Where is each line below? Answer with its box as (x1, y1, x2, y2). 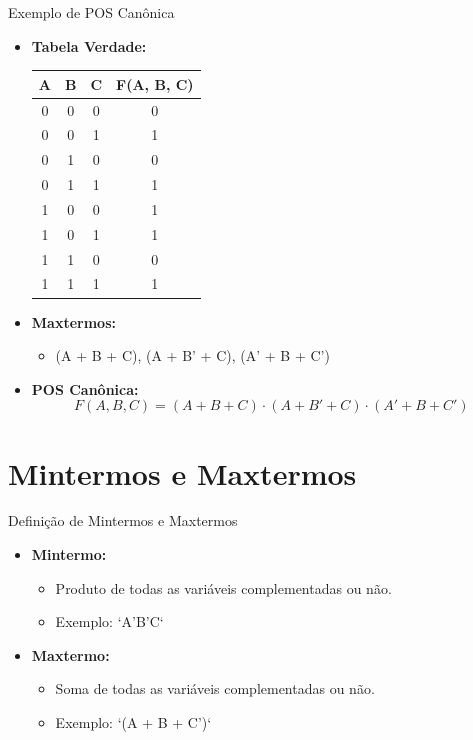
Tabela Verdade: (31, 35, 147, 56)
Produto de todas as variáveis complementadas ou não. (55, 577, 392, 598)
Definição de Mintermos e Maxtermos (8, 510, 238, 531)
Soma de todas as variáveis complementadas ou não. (55, 678, 375, 699)
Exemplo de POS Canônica (8, 2, 175, 22)
